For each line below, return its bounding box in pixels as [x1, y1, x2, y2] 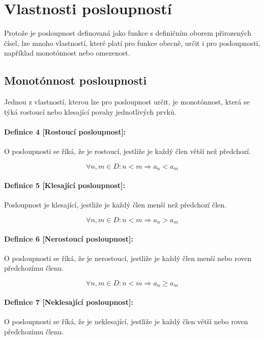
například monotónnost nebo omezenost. [4, 47, 130, 58]
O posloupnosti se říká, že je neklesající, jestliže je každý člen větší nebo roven [4, 316, 248, 327]
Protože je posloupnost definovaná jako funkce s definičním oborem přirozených [4, 28, 251, 38]
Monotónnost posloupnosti [4, 72, 147, 88]
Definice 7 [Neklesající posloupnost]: [4, 297, 133, 307]
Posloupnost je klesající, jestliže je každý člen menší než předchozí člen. [4, 199, 226, 210]
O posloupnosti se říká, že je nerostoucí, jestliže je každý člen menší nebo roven [4, 252, 252, 263]
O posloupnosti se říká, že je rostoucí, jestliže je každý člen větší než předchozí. [4, 146, 251, 156]
